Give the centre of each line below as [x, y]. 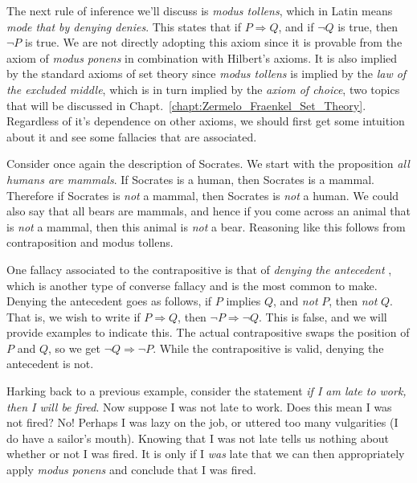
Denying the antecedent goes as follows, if [109, 301]
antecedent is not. [50, 364]
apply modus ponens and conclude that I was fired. [131, 470]
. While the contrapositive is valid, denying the [268, 348]
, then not [353, 301]
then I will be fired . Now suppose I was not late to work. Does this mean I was [199, 406]
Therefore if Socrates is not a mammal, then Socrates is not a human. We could [203, 195]
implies [243, 301]
